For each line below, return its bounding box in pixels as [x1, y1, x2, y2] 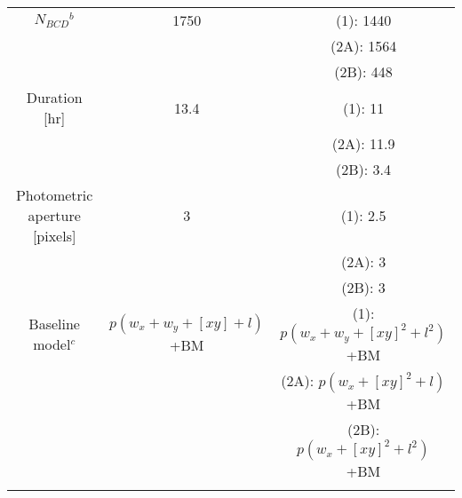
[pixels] [32, 225, 76, 246]
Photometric [15, 185, 93, 205]
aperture [28, 205, 81, 225]
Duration [26, 87, 83, 107]
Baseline [28, 313, 80, 334]
